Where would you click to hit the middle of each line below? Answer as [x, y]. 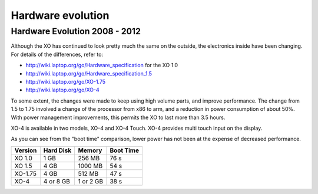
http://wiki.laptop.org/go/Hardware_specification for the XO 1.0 [102, 65]
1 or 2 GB [90, 181]
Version [26, 150]
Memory [90, 150]
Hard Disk [57, 150]
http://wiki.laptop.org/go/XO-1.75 [66, 81]
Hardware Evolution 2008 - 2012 [76, 31]
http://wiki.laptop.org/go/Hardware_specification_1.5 [89, 73]
